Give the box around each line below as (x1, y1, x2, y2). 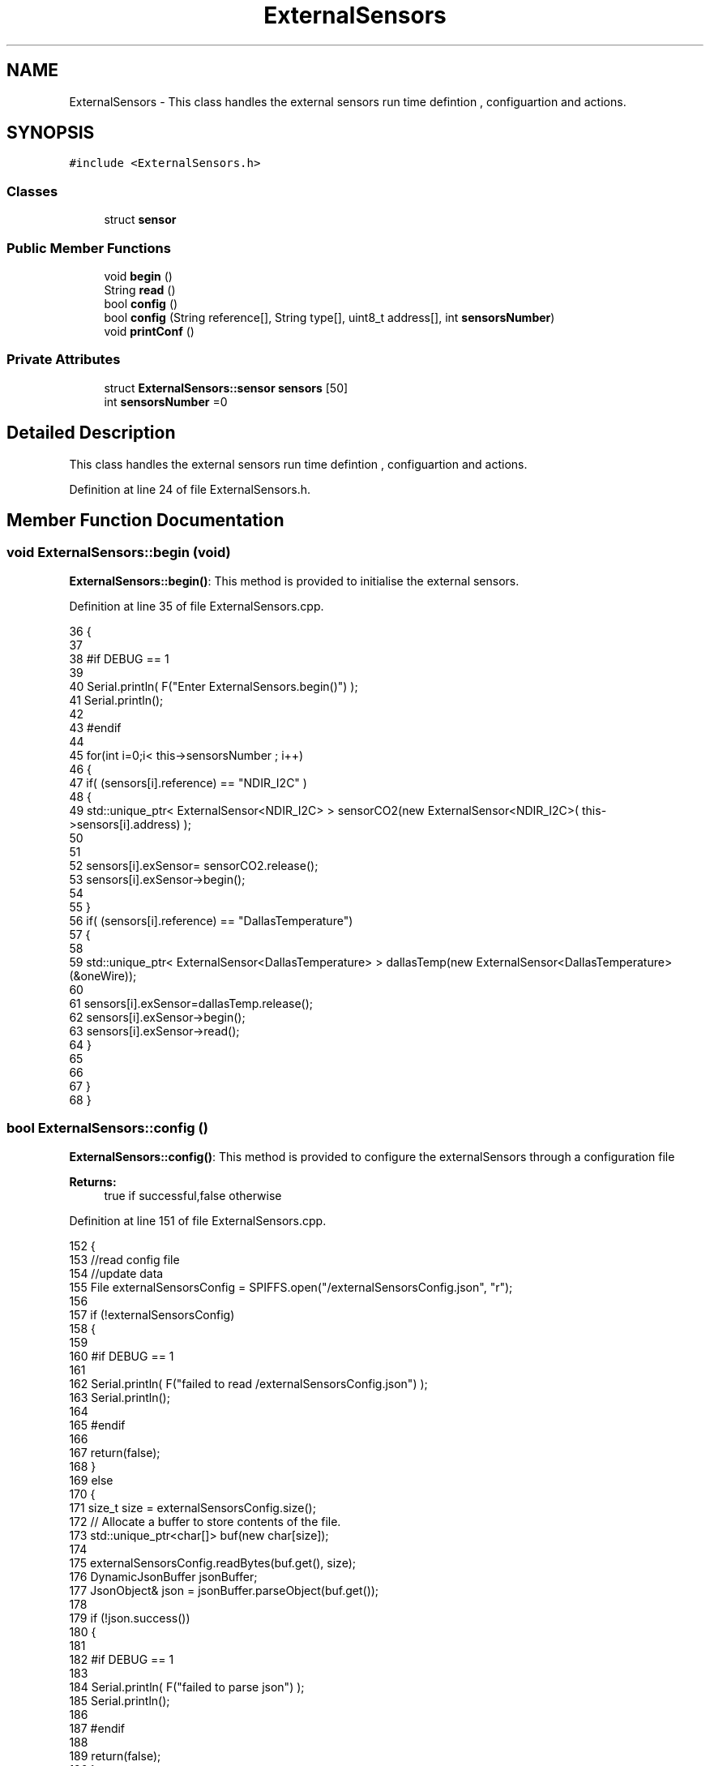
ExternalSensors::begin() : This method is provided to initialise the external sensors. (69, 573, 520, 588)
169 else (69, 1472, 113, 1487)
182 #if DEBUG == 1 (69, 1652, 174, 1666)
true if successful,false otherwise (104, 1188, 282, 1202)
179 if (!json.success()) (69, 1610, 190, 1625)
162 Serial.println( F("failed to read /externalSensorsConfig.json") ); (69, 1376, 428, 1391)
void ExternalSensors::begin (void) (6, 544, 231, 561)
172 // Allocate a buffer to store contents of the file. (69, 1514, 341, 1528)
